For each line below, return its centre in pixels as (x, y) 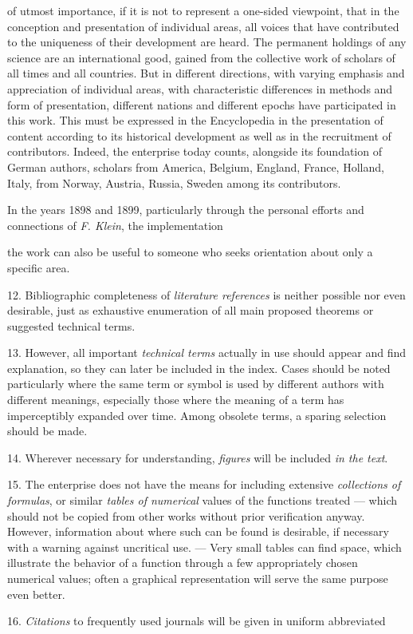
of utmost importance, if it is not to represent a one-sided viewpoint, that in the (203, 10)
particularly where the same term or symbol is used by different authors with (196, 384)
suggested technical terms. (71, 325)
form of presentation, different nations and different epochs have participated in (202, 104)
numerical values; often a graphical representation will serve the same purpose (198, 578)
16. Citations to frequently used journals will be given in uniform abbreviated (197, 621)
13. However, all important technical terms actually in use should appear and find (207, 353)
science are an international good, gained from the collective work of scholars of (201, 57)
